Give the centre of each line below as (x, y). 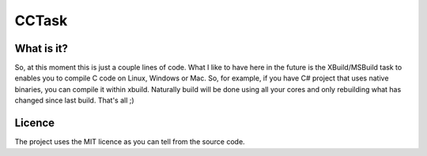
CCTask (41, 20)
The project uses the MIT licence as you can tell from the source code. (130, 142)
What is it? (42, 48)
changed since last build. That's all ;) (74, 100)
